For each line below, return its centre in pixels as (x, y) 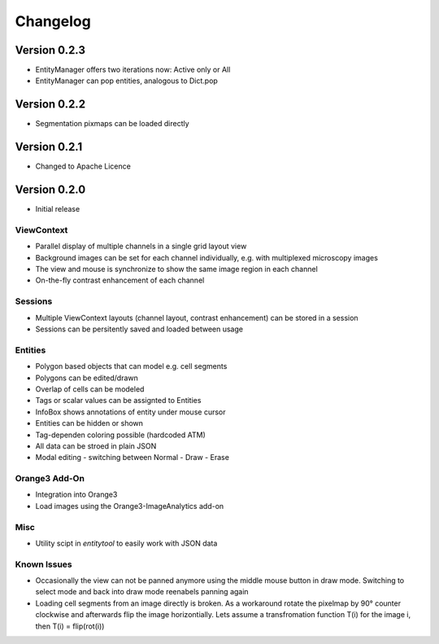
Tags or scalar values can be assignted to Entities (118, 401)
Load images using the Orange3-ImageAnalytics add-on (130, 506)
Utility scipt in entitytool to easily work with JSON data (126, 543)
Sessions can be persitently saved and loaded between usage (139, 329)
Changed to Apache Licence (83, 166)
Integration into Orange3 (76, 495)
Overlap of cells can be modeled (90, 389)
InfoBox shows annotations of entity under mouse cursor (130, 412)
